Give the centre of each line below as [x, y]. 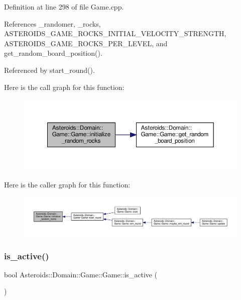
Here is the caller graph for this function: [67, 185]
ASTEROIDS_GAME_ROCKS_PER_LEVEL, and [86, 43]
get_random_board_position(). [53, 53]
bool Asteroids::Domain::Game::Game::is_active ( [81, 274]
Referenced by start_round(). [49, 70]
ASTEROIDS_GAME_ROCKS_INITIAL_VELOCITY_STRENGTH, [115, 33]
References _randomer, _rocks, [52, 23]
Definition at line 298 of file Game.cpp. [64, 7]
